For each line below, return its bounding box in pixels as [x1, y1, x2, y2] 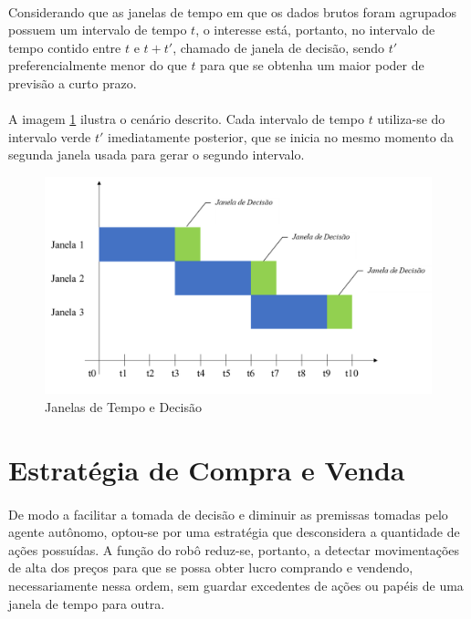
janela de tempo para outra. [8, 593, 165, 613]
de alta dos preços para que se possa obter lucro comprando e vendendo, [8, 558, 413, 577]
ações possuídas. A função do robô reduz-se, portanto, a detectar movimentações [8, 540, 460, 559]
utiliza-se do [377, 109, 445, 129]
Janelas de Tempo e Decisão [45, 397, 203, 417]
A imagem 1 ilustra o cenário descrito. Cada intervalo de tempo [8, 109, 364, 129]
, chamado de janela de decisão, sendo [173, 37, 385, 57]
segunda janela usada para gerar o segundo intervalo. [8, 145, 305, 164]
